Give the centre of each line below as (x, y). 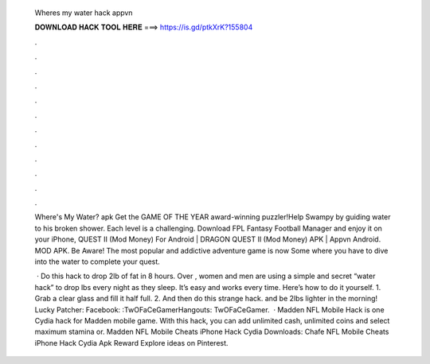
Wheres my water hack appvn (84, 13)
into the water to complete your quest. (98, 261)
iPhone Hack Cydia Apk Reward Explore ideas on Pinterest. (131, 343)
